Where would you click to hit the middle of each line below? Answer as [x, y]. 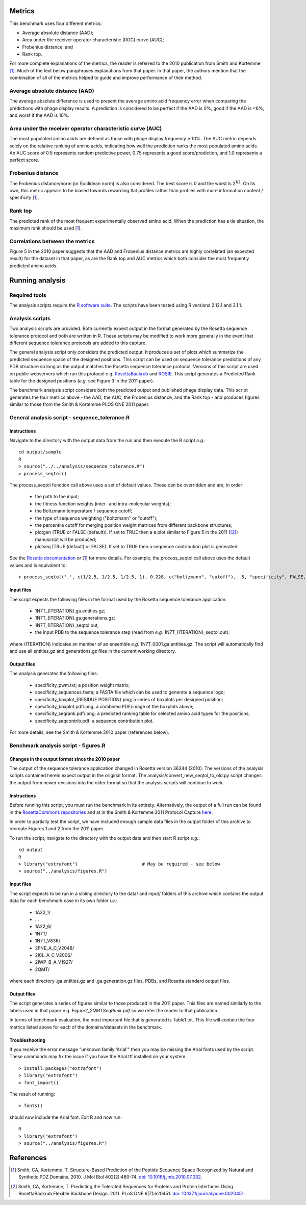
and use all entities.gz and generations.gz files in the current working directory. [93, 651]
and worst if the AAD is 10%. [40, 115]
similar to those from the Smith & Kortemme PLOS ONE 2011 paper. [80, 404]
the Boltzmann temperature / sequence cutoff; [84, 511]
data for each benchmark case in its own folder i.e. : [63, 901]
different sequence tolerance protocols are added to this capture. [78, 343]
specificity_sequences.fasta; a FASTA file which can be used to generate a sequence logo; [130, 692]
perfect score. [24, 160]
